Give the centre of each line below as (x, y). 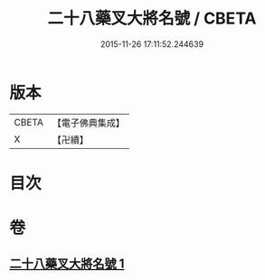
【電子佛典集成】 (88, 123)
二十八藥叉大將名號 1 (67, 264)
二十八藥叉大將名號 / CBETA (152, 19)
